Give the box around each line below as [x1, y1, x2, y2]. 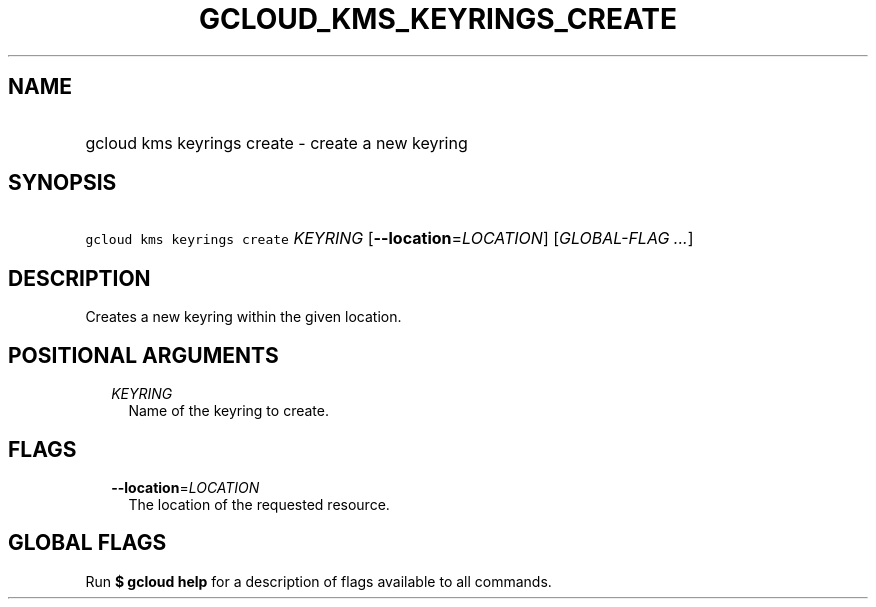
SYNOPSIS [8, 170, 117, 196]
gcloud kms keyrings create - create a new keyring [85, 132, 468, 153]
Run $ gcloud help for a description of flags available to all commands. [85, 572, 552, 590]
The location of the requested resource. [128, 495, 390, 513]
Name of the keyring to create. [128, 402, 329, 420]
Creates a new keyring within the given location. [85, 308, 402, 326]
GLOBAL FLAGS [8, 530, 167, 556]
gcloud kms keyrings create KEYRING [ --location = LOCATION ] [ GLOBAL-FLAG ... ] [85, 228, 694, 249]
